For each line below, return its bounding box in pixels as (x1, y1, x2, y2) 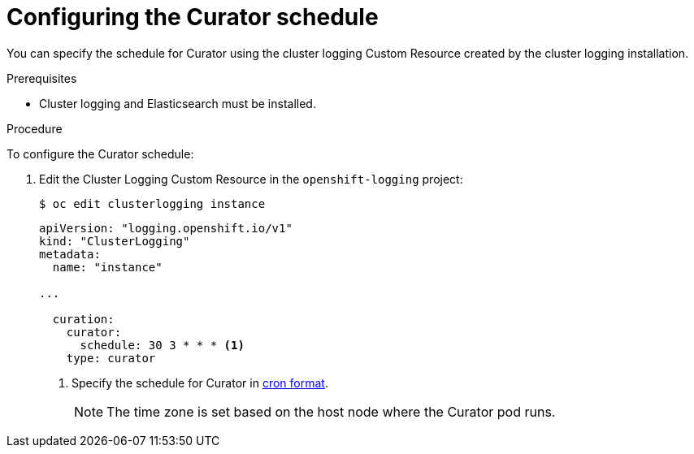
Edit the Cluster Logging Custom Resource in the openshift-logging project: (39, 171, 463, 186)
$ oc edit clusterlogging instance (39, 197, 266, 210)
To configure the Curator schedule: (7, 146, 194, 161)
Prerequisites (7, 71, 77, 85)
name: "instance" (52, 260, 163, 274)
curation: (52, 312, 115, 326)
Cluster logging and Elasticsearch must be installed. (39, 96, 316, 110)
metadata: (39, 247, 101, 261)
